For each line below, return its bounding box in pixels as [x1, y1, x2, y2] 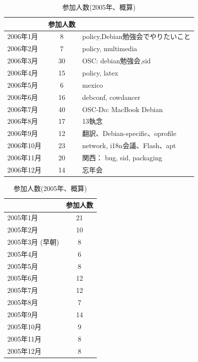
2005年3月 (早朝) [7, 236, 59, 247]
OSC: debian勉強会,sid [82, 56, 151, 66]
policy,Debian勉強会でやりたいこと [82, 31, 191, 41]
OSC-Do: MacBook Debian [82, 104, 163, 114]
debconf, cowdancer [82, 92, 141, 102]
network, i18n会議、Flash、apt [82, 140, 176, 151]
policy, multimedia [82, 43, 137, 54]
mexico [82, 79, 103, 90]
